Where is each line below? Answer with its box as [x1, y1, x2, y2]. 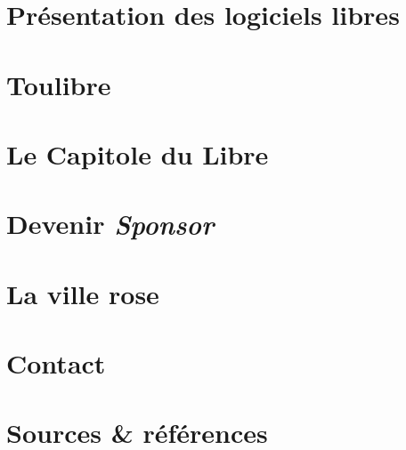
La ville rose [6, 275, 159, 311]
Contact [6, 345, 106, 382]
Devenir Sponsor [6, 205, 215, 243]
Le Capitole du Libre [6, 135, 269, 172]
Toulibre [6, 66, 111, 102]
